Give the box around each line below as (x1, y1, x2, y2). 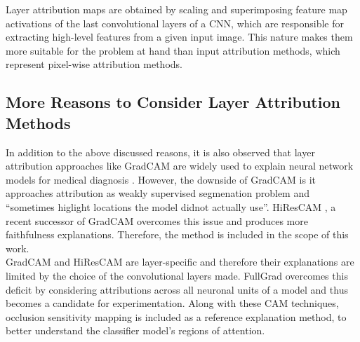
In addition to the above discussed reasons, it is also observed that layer (6, 144, 315, 159)
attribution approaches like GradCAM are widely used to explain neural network (6, 158, 354, 173)
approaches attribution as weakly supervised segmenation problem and (6, 186, 310, 200)
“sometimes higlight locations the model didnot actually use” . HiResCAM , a (6, 199, 336, 214)
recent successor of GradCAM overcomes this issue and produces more (6, 213, 308, 228)
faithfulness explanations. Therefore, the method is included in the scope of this (6, 227, 349, 242)
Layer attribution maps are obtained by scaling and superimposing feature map (6, 2, 347, 16)
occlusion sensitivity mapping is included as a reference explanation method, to (6, 309, 347, 324)
